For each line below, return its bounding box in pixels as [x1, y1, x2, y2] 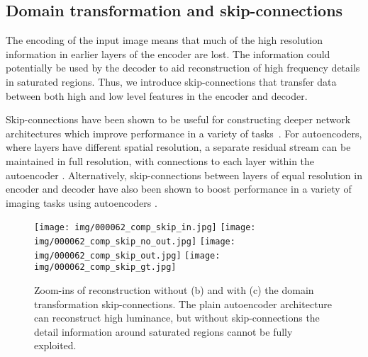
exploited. [34, 338, 77, 353]
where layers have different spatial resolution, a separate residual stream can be [6, 140, 351, 154]
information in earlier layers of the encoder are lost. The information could [6, 46, 330, 61]
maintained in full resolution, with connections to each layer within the [6, 153, 315, 168]
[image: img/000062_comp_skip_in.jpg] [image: [34, 222, 256, 233]
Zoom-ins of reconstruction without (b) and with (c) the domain [34, 282, 314, 297]
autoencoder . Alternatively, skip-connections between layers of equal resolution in [6, 167, 362, 182]
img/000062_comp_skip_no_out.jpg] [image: [34, 236, 235, 246]
